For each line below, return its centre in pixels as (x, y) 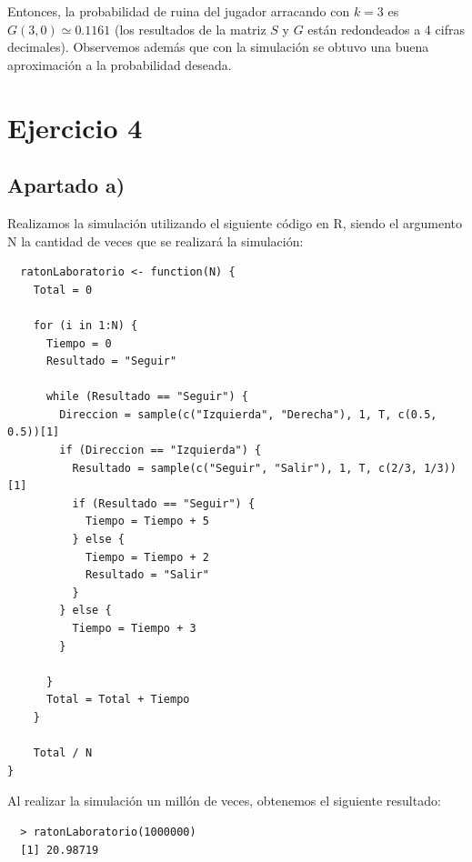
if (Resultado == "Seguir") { (164, 503)
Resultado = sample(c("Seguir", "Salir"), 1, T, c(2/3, (245, 468)
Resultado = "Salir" (147, 575)
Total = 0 (63, 290)
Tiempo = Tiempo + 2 (147, 557)
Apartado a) (66, 185)
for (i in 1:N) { (85, 325)
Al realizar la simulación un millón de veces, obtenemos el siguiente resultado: (224, 801)
